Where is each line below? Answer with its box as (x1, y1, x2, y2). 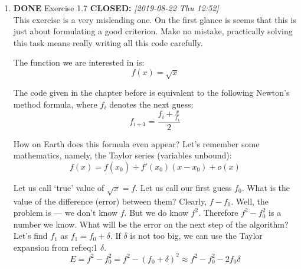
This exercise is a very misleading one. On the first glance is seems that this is (13, 13, 296, 25)
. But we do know (124, 206, 188, 219)
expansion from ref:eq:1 (13, 241, 98, 253)
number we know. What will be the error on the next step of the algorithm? (13, 218, 289, 230)
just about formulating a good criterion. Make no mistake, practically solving (13, 25, 293, 37)
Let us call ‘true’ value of (13, 181, 104, 193)
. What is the (241, 181, 290, 193)
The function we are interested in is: (13, 56, 145, 69)
